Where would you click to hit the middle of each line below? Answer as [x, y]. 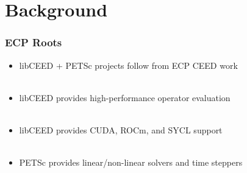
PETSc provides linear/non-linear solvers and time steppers [131, 162]
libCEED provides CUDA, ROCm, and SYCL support [121, 129]
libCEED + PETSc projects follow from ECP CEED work [128, 65]
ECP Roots [34, 42]
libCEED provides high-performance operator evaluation [125, 97]
